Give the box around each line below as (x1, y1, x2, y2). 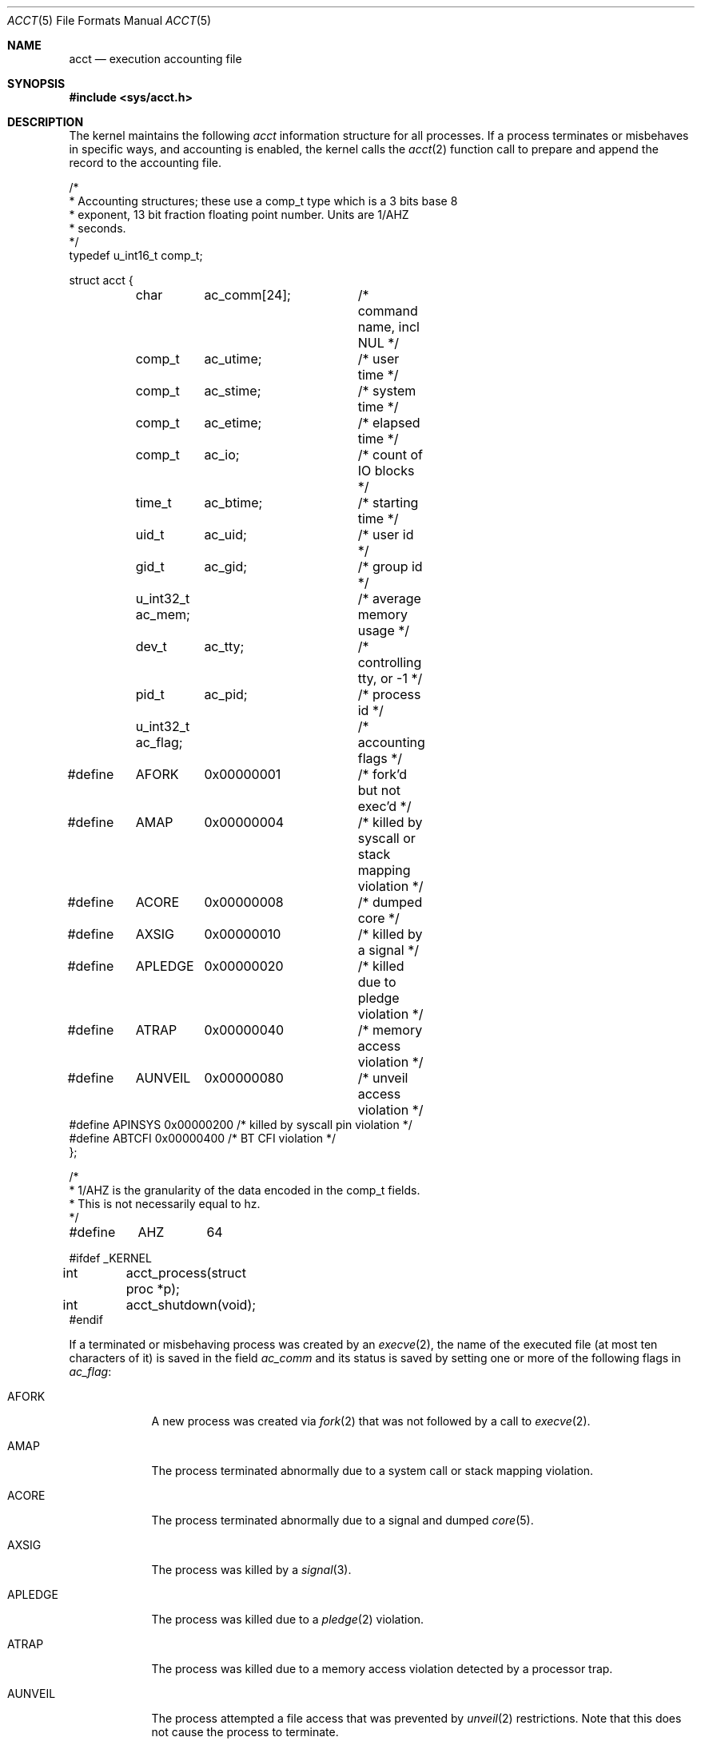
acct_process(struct (125, 1265, 246, 1281)
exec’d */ (357, 798, 412, 814)
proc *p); (125, 1281, 180, 1297)
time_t (135, 495, 172, 511)
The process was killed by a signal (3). (151, 1563, 352, 1576)
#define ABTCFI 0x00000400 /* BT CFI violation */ (69, 1131, 337, 1145)
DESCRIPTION (7, 115, 84, 129)
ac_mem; (135, 606, 190, 622)
